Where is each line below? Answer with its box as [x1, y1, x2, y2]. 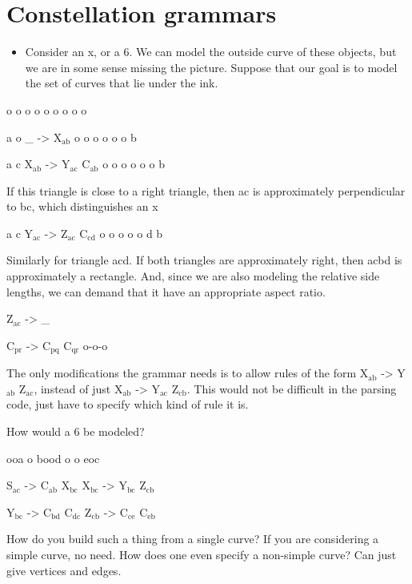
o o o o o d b [99, 224, 163, 241]
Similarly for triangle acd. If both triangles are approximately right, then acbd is [6, 252, 402, 268]
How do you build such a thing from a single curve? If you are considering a [6, 530, 379, 547]
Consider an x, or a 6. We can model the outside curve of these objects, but [25, 43, 397, 60]
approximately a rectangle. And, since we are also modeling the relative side [6, 268, 380, 284]
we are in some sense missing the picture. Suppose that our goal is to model [25, 58, 398, 75]
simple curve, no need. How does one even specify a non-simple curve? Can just [6, 546, 397, 563]
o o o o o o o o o [6, 101, 87, 118]
